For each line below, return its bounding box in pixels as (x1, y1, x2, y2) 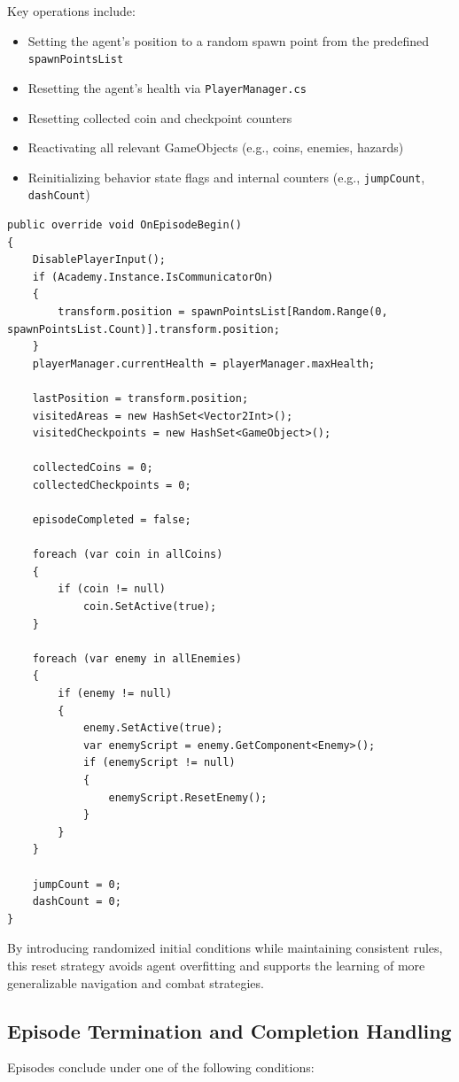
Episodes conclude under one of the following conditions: (7, 1058, 315, 1077)
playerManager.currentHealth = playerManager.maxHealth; (32, 357, 376, 370)
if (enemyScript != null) (82, 756, 236, 769)
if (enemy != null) (58, 687, 173, 700)
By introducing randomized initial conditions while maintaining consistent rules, (7, 939, 443, 957)
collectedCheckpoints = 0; (32, 478, 191, 491)
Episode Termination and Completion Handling (7, 1016, 452, 1044)
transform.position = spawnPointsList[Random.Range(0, (58, 305, 388, 318)
